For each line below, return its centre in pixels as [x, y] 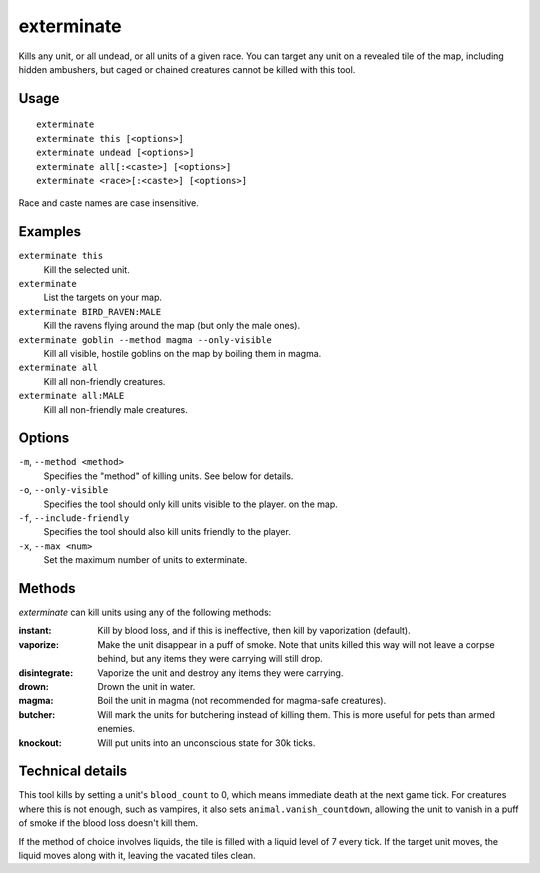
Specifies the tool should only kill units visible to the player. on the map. [191, 504]
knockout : [40, 742]
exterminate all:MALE [71, 396]
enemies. [116, 729]
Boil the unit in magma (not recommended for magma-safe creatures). [242, 701]
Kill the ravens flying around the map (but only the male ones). [171, 326]
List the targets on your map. [103, 297]
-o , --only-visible [63, 490]
